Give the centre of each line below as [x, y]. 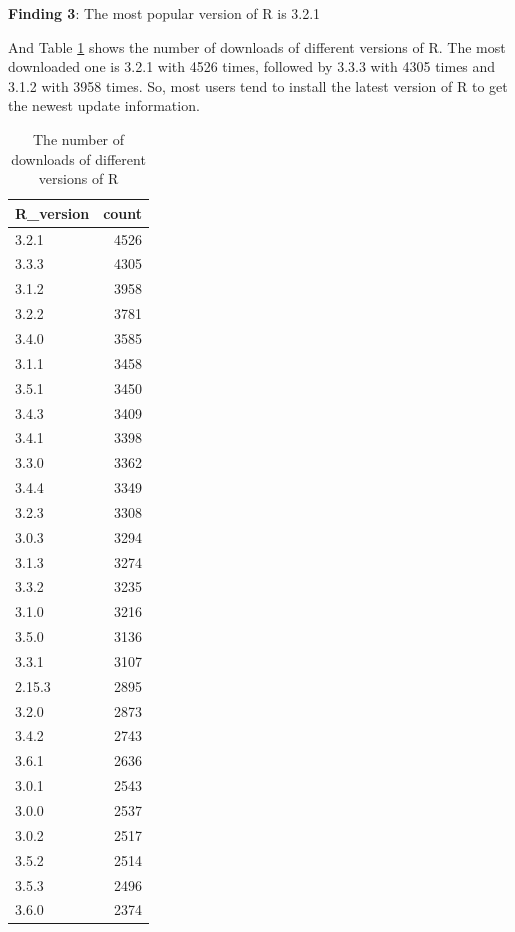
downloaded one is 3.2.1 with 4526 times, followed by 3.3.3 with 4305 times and [252, 66]
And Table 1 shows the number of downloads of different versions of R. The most [257, 46]
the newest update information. [104, 105]
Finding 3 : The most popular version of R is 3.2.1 [164, 13]
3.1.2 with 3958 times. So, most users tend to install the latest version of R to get [258, 85]
